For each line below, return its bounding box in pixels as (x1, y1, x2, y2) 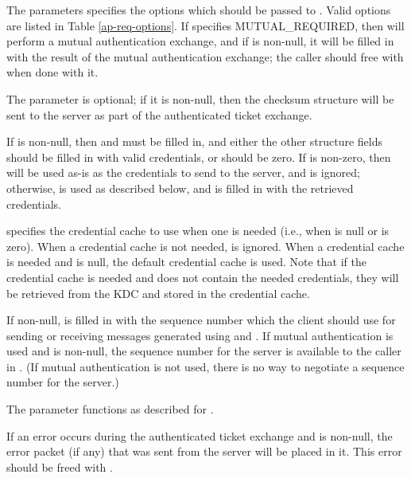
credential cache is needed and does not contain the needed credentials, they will (6, 268, 399, 285)
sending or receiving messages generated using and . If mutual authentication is (6, 327, 394, 343)
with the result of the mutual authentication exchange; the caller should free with (6, 48, 404, 65)
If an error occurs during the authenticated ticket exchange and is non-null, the (6, 427, 393, 444)
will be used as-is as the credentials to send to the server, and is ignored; (6, 164, 360, 181)
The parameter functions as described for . (6, 401, 214, 417)
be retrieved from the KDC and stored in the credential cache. (6, 284, 310, 301)
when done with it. (6, 64, 99, 80)
